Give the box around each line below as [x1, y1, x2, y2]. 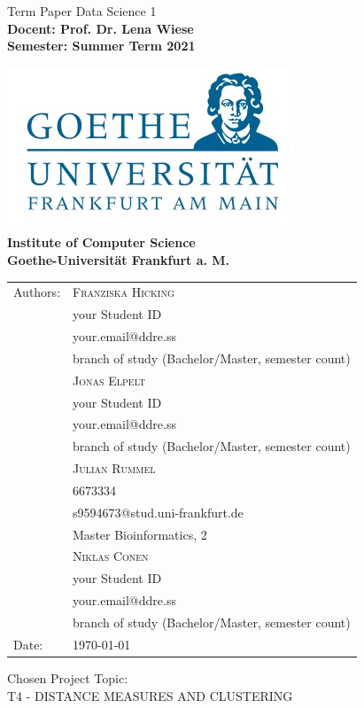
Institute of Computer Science [7, 233, 196, 252]
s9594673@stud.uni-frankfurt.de [73, 502, 244, 521]
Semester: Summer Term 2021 [7, 36, 196, 55]
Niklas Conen [73, 547, 149, 565]
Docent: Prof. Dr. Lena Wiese [7, 19, 194, 37]
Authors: [13, 283, 61, 301]
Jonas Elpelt [73, 370, 146, 389]
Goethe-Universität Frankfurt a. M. [7, 250, 230, 268]
